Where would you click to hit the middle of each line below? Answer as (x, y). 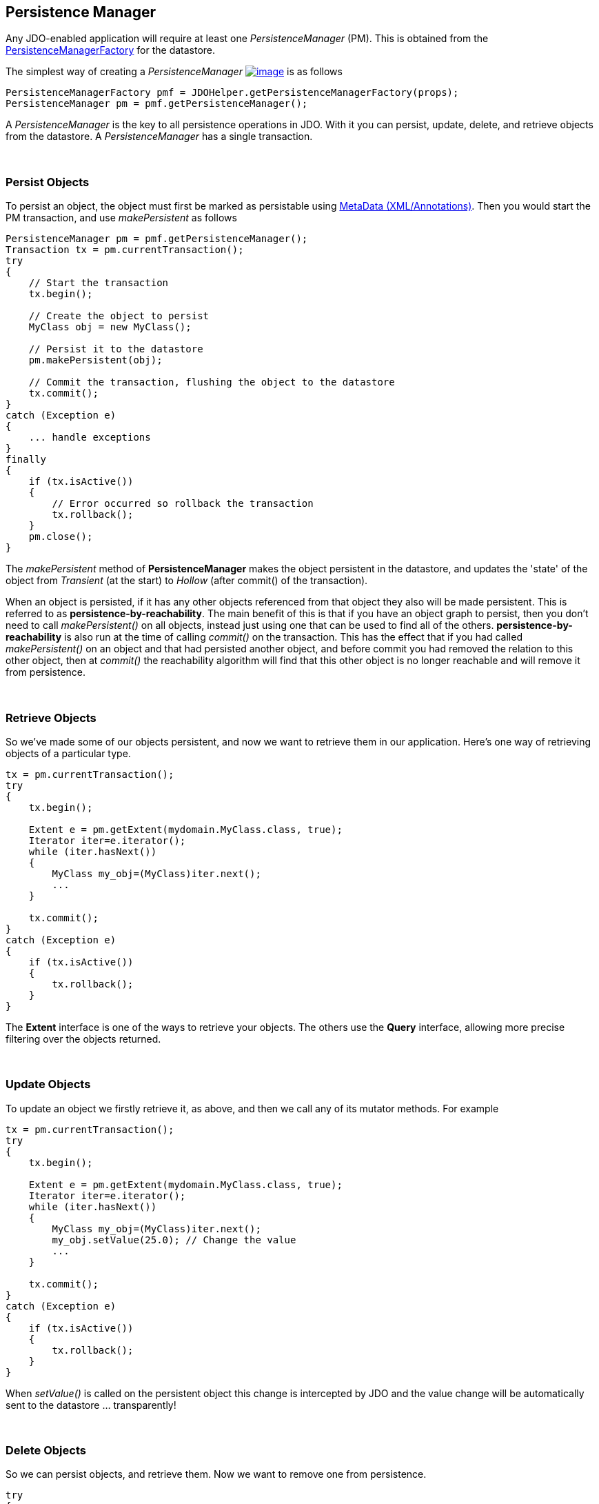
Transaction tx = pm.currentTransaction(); (125, 250)
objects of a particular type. (68, 753)
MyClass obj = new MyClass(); (110, 327)
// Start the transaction (99, 283)
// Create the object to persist (119, 316)
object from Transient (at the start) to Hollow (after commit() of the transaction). (187, 581)
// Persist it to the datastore (116, 349)
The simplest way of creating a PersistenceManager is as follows (174, 72)
